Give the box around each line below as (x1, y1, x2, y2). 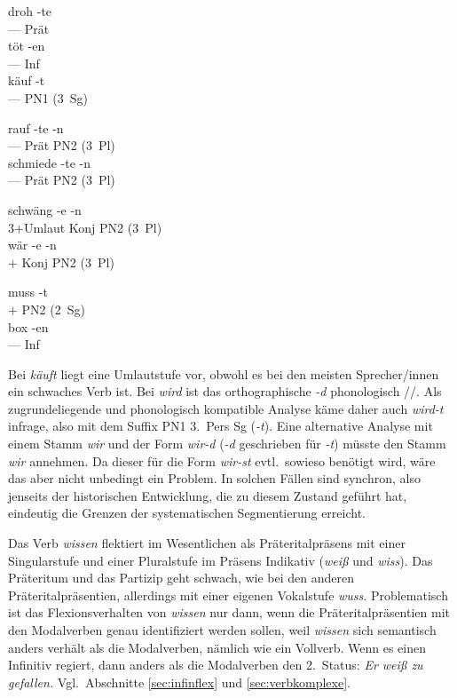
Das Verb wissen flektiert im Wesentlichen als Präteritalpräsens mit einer (8, 534, 406, 552)
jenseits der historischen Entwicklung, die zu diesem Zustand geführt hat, (8, 486, 407, 504)
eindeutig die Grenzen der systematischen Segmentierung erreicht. (8, 504, 366, 522)
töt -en (8, 36, 45, 55)
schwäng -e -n (8, 200, 82, 218)
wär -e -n (8, 235, 57, 254)
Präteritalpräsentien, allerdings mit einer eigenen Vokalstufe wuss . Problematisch (8, 585, 448, 604)
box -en (8, 317, 49, 336)
